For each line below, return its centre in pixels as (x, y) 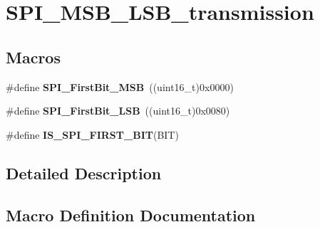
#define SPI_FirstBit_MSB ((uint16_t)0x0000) (120, 86)
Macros (33, 57)
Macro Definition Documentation (131, 215)
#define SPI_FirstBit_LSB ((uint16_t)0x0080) (118, 111)
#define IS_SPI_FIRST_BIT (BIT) (92, 134)
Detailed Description (84, 173)
